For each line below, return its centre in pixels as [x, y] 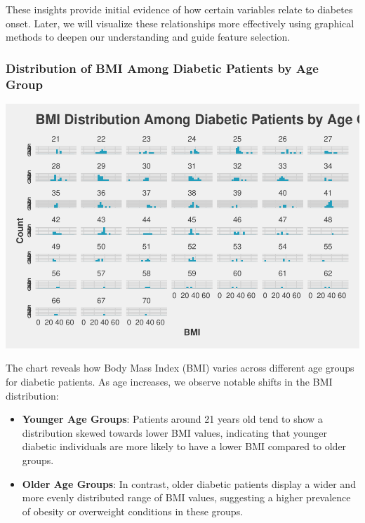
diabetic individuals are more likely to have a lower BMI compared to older [184, 446]
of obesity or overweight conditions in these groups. [133, 511]
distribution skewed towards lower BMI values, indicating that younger [175, 432]
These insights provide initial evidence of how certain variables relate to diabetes [179, 9]
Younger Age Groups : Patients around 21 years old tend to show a [172, 419]
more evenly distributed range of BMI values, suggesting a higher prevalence [186, 497]
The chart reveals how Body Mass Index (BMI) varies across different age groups [180, 368]
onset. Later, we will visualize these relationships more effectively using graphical [180, 23]
